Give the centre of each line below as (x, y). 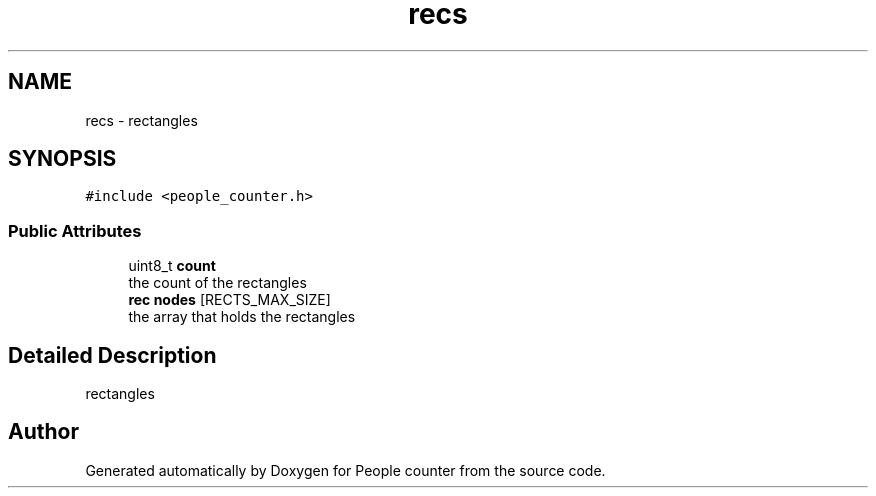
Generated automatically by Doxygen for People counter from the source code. (345, 470)
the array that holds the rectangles (242, 317)
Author (43, 432)
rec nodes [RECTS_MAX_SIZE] (229, 300)
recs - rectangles (141, 120)
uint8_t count (172, 266)
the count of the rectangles (217, 283)
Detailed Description (112, 355)
